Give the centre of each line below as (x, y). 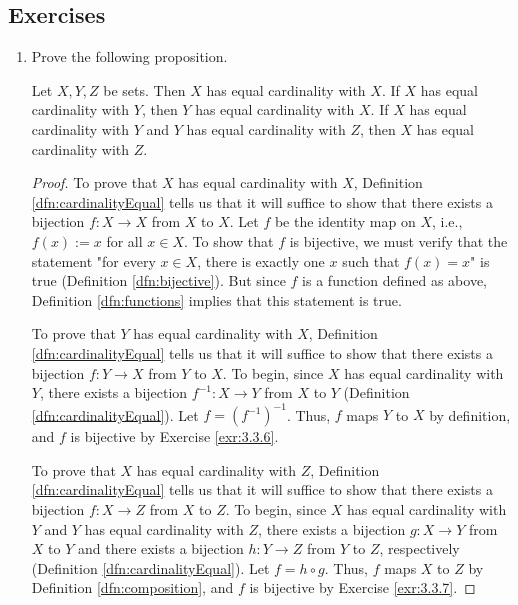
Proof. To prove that (94, 182)
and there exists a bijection (160, 548)
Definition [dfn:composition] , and (132, 587)
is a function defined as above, (394, 280)
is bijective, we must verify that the (398, 240)
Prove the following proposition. (129, 56)
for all (124, 240)
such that (371, 260)
